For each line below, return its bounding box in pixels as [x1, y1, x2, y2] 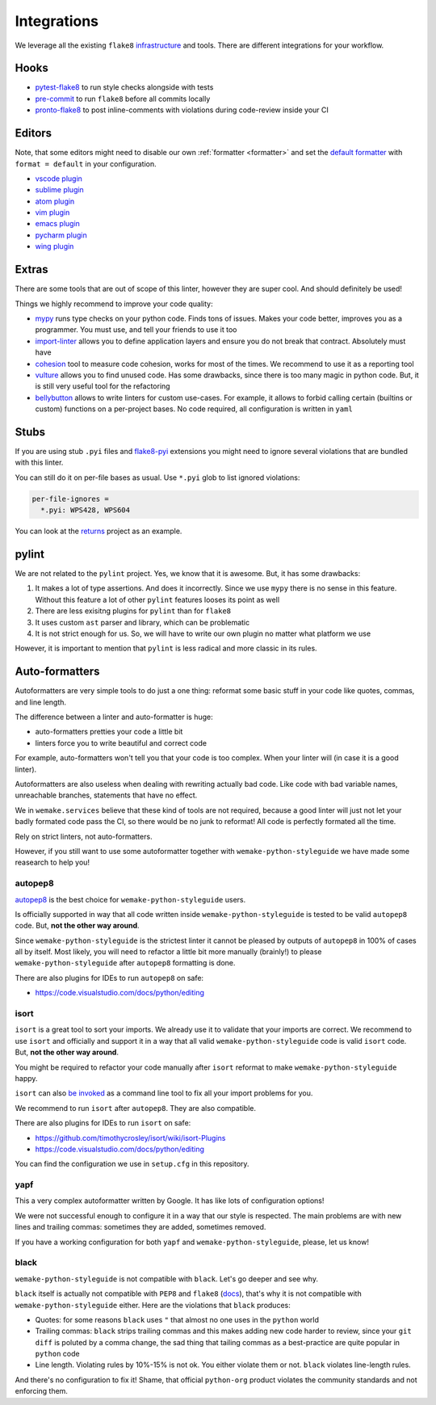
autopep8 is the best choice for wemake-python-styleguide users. [15, 894, 246, 904]
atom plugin [35, 196, 75, 206]
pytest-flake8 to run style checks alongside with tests [35, 82, 214, 92]
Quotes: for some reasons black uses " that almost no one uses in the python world [35, 1315, 319, 1324]
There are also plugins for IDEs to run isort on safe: [15, 1118, 191, 1128]
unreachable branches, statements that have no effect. [15, 790, 198, 800]
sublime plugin [35, 185, 84, 195]
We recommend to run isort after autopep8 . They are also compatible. [15, 1103, 257, 1113]
